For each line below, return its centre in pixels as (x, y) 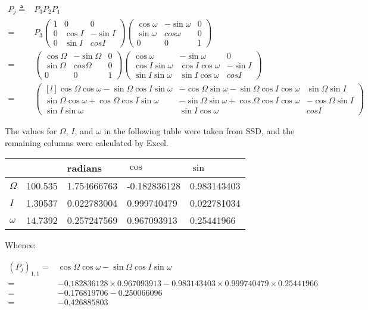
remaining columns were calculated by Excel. (87, 142)
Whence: (21, 245)
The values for (31, 131)
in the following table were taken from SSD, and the (199, 131)
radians (85, 168)
